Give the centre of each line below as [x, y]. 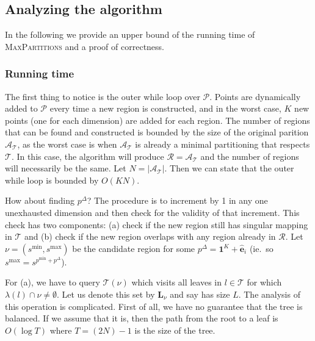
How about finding [40, 200]
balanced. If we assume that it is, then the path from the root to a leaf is [142, 318]
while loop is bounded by [52, 180]
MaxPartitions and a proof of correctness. [85, 46]
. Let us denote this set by [106, 294]
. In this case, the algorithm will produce [88, 156]
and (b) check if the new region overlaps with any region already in [150, 236]
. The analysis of [269, 294]
